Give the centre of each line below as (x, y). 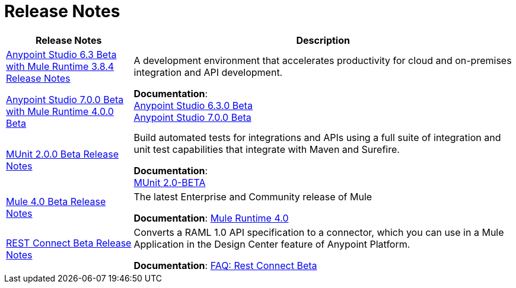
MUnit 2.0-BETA (170, 182)
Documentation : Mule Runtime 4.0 (211, 218)
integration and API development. (208, 72)
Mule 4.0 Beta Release (56, 201)
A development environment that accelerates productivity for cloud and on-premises (323, 60)
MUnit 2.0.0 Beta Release (62, 154)
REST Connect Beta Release (69, 243)
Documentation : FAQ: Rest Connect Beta (225, 265)
